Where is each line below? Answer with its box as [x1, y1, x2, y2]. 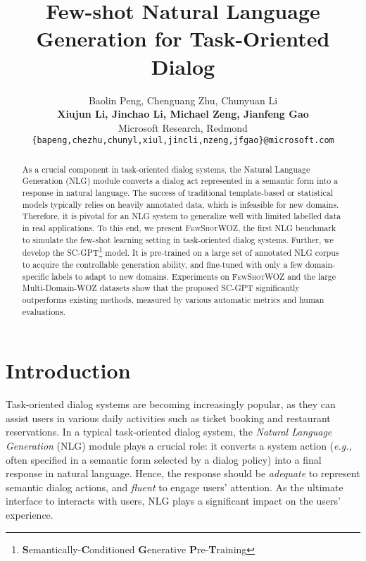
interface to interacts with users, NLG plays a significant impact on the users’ [6, 493, 341, 508]
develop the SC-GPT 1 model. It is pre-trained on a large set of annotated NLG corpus [22, 245, 339, 259]
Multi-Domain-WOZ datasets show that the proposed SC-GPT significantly [22, 282, 300, 294]
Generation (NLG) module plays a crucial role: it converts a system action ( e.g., [6, 438, 352, 452]
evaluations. [22, 305, 65, 317]
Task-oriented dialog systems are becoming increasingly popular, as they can [6, 397, 336, 412]
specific [22, 270, 49, 282]
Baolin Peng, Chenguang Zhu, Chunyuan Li [88, 92, 278, 107]
